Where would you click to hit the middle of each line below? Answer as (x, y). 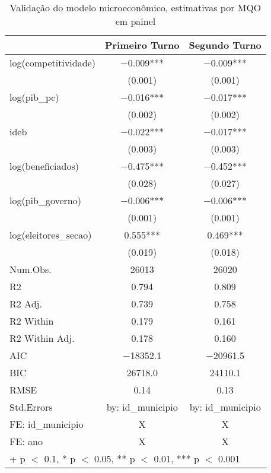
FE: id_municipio (47, 424)
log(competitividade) (52, 63)
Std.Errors (31, 407)
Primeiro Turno (142, 45)
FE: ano (26, 441)
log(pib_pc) (34, 97)
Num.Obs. (31, 269)
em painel (135, 21)
